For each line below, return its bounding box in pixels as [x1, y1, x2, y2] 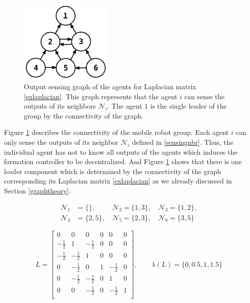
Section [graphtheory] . [4, 185, 71, 195]
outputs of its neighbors [24, 101, 96, 111]
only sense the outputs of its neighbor [4, 136, 119, 147]
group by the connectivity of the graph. [24, 110, 144, 121]
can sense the [184, 91, 225, 101]
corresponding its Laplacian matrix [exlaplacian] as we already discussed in [4, 176, 232, 186]
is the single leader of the [150, 101, 227, 111]
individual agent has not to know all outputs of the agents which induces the [4, 146, 238, 157]
